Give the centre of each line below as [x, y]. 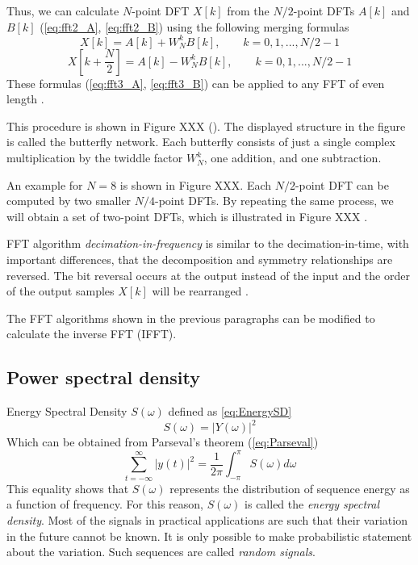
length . [25, 99]
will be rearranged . [200, 291]
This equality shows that [68, 488]
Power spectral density [103, 377]
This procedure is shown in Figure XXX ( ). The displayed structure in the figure [206, 126]
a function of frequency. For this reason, [105, 504]
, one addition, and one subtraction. [293, 158]
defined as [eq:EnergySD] [230, 411]
